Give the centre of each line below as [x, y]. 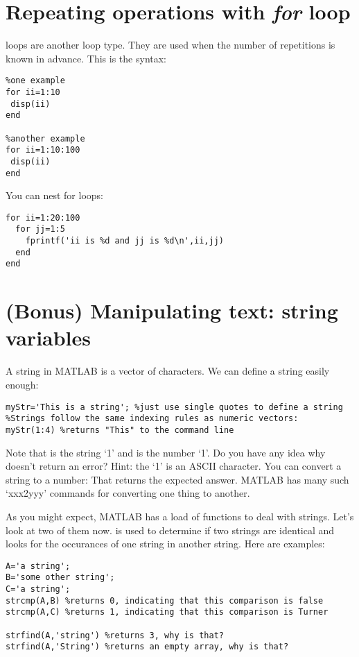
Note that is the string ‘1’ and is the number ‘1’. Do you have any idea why [166, 452]
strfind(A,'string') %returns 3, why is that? [115, 635]
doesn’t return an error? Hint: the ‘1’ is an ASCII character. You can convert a [174, 466]
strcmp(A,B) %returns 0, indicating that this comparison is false [165, 600]
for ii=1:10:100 [43, 150]
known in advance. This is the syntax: [86, 58]
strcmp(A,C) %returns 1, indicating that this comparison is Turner [167, 612]
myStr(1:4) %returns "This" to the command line [120, 430]
